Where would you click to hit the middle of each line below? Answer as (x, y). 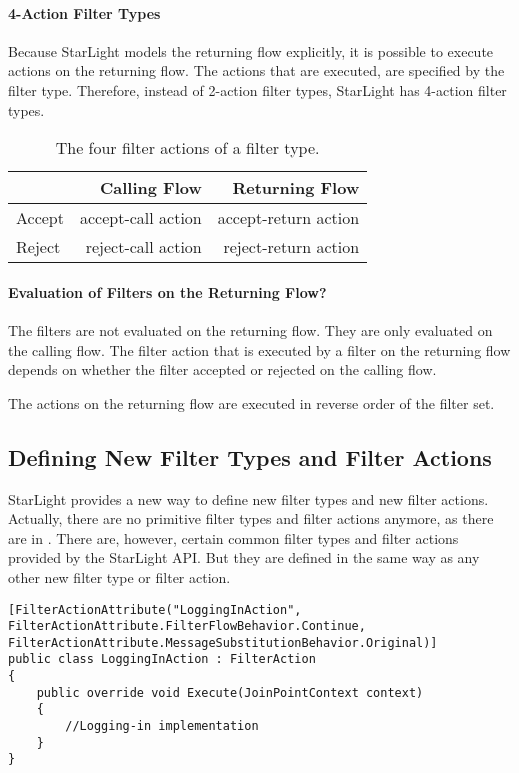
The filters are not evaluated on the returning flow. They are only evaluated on (250, 329)
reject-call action (143, 247)
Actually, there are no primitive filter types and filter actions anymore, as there (251, 518)
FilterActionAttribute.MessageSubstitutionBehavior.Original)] (223, 642)
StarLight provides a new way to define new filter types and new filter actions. (248, 498)
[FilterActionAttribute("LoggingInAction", (155, 609)
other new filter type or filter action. (119, 576)
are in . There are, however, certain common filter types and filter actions (233, 537)
